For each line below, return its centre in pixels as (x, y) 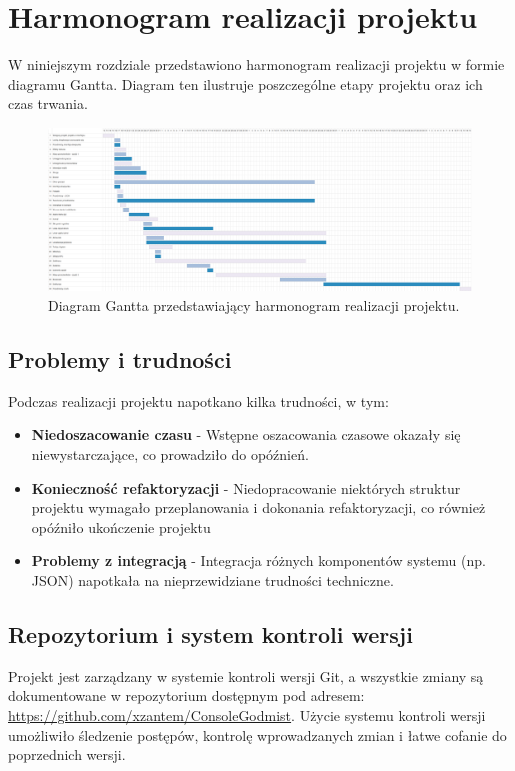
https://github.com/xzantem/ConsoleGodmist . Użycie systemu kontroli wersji (247, 714)
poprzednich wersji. (67, 754)
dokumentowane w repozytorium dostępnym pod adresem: (186, 695)
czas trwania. (48, 103)
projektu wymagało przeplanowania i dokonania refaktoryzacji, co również (258, 507)
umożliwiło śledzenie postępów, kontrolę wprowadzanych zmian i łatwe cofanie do (257, 734)
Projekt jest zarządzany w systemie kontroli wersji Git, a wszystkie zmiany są (246, 675)
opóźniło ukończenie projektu (121, 526)
